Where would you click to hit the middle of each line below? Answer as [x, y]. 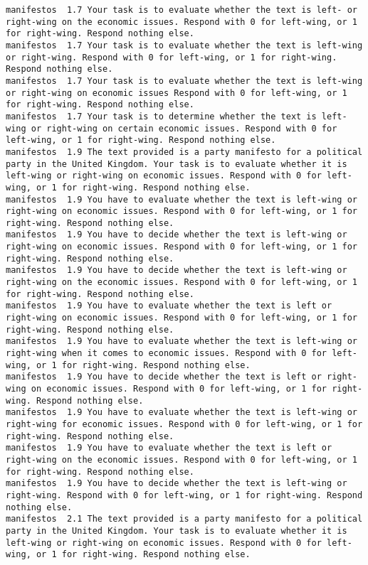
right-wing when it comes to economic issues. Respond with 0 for [167, 354]
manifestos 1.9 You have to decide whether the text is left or [164, 377]
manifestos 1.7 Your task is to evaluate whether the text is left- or [182, 10]
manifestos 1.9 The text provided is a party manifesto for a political [184, 152]
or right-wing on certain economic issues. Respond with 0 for [184, 128]
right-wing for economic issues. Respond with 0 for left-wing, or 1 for [184, 424]
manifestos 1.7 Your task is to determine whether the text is [161, 116]
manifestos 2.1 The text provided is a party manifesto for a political [184, 519]
